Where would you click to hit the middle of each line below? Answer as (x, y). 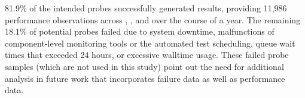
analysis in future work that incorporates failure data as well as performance (145, 78)
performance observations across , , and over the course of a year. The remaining (153, 19)
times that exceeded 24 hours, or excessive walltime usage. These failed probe (147, 55)
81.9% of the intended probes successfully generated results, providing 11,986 (146, 8)
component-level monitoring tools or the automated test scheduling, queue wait (150, 43)
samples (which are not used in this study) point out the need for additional (144, 66)
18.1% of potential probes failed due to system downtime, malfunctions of (140, 31)
